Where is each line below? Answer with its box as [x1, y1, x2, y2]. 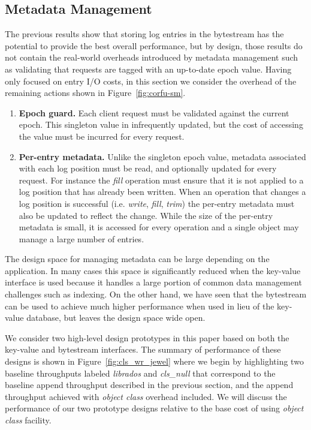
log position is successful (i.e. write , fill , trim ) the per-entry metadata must [19, 197, 295, 209]
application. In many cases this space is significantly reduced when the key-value [5, 264, 301, 276]
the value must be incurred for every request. [19, 130, 185, 142]
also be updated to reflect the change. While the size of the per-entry [19, 209, 273, 221]
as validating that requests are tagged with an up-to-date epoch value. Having [5, 62, 292, 75]
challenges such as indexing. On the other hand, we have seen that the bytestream [5, 288, 307, 300]
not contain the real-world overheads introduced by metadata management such [5, 51, 298, 64]
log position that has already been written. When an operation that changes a [19, 185, 306, 198]
